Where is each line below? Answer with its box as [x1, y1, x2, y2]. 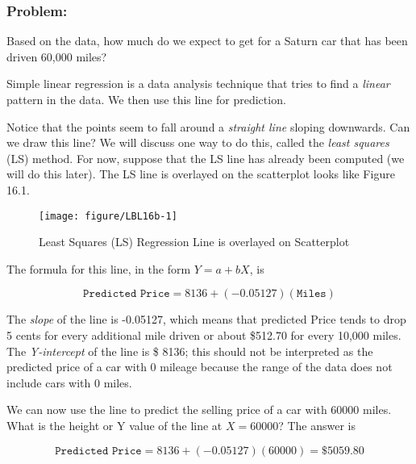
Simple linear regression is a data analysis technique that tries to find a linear [6, 75, 390, 92]
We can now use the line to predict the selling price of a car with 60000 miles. [6, 401, 392, 418]
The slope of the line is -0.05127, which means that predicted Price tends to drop [6, 311, 406, 328]
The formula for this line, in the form [6, 260, 191, 277]
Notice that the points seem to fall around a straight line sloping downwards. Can [6, 118, 410, 135]
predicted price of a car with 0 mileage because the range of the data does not [6, 358, 393, 375]
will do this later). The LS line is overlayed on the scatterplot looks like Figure [6, 165, 395, 182]
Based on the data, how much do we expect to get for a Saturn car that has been [6, 32, 408, 49]
